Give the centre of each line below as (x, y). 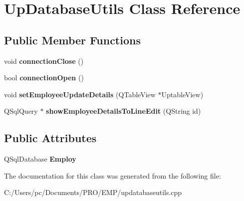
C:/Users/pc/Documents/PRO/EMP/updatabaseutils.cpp (93, 192)
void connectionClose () (44, 61)
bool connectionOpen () (44, 78)
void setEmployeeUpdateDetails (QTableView (80, 94)
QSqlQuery (21, 111)
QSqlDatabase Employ (40, 159)
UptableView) (182, 94)
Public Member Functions (72, 40)
